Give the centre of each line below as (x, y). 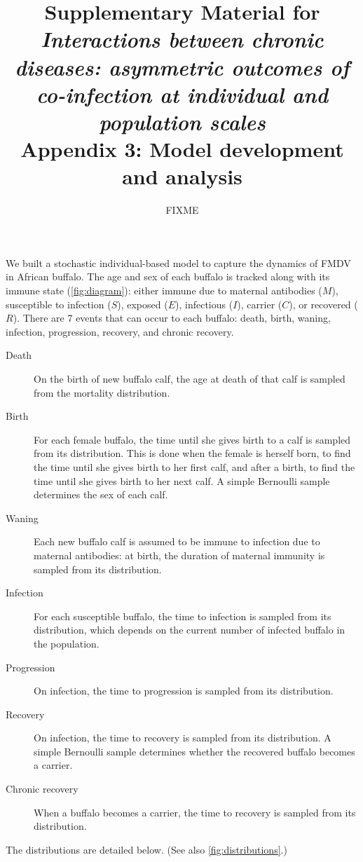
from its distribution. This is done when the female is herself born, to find (192, 453)
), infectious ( (204, 304)
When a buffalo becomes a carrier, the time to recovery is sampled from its (195, 812)
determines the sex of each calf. (101, 494)
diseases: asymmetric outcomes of (182, 67)
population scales (182, 121)
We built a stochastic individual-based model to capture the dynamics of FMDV (178, 262)
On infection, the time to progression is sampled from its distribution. (184, 691)
